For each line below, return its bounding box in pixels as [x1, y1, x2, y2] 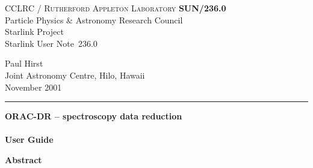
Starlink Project [5, 25, 64, 38]
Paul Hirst [5, 57, 43, 70]
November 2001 [5, 80, 62, 93]
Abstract [5, 153, 42, 166]
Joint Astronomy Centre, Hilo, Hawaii [5, 68, 145, 81]
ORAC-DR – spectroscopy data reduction [5, 110, 182, 122]
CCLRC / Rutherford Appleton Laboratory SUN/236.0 [5, 2, 226, 14]
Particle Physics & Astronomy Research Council [5, 13, 183, 26]
